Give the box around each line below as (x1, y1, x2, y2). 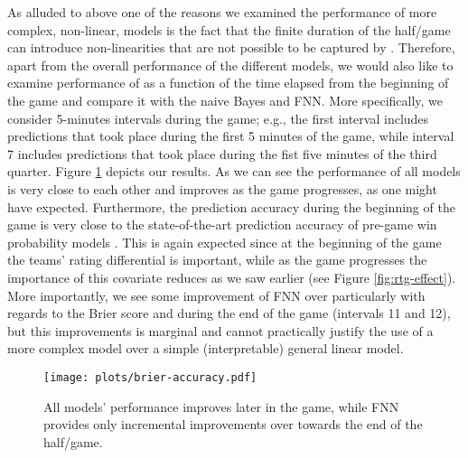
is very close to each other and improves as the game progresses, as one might (7, 179, 437, 198)
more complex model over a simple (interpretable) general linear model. (7, 339, 404, 358)
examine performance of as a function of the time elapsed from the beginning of (7, 73, 449, 92)
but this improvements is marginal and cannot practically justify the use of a (7, 321, 434, 340)
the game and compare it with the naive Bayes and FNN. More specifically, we (7, 90, 444, 109)
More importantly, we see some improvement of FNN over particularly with (7, 285, 426, 304)
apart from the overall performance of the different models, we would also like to (7, 55, 454, 74)
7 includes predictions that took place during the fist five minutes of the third (7, 144, 437, 163)
